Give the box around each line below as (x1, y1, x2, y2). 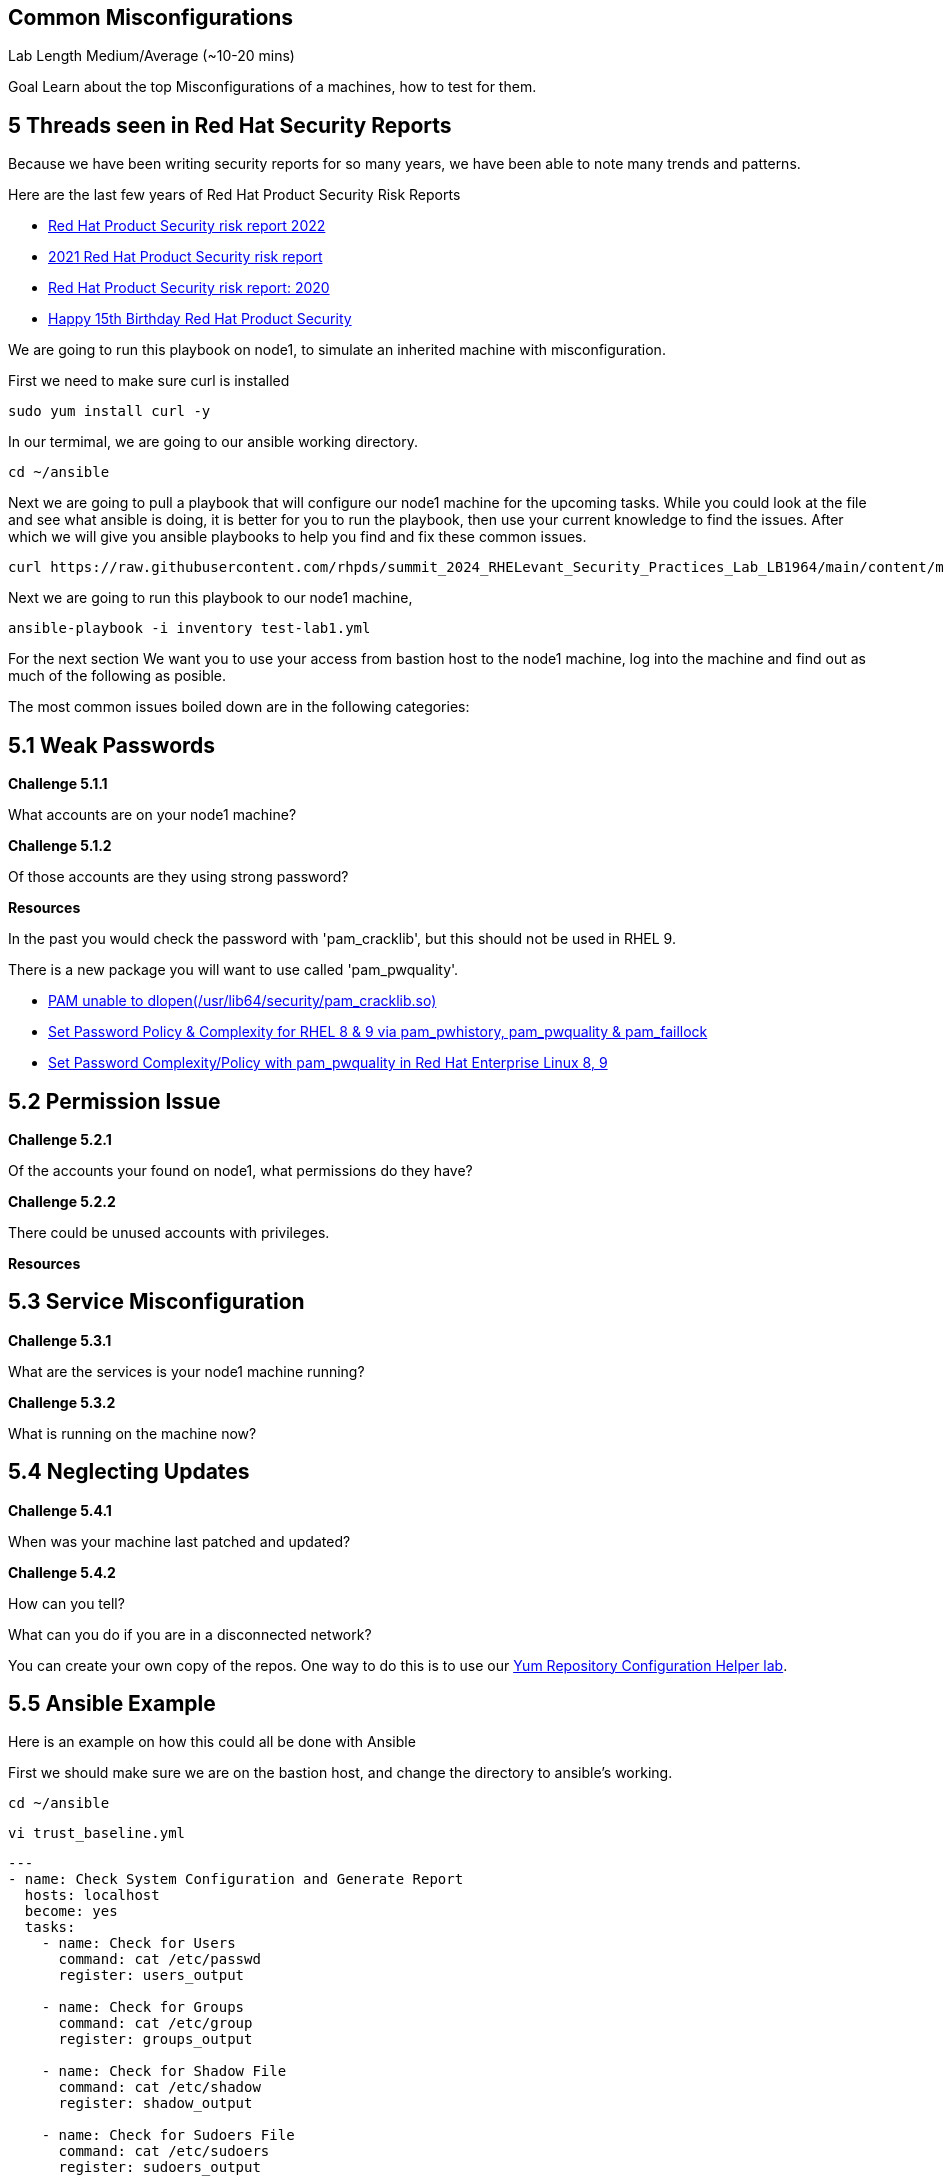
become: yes (24, 1903, 118, 1920)
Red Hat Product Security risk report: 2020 (48, 279, 330, 297)
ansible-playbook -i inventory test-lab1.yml (8, 620, 371, 637)
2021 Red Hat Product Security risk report (48, 248, 323, 266)
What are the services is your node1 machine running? (8, 1362, 365, 1380)
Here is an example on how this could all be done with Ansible (8, 1733, 416, 1751)
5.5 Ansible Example (8, 1691, 216, 1717)
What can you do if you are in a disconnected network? (8, 1625, 372, 1643)
